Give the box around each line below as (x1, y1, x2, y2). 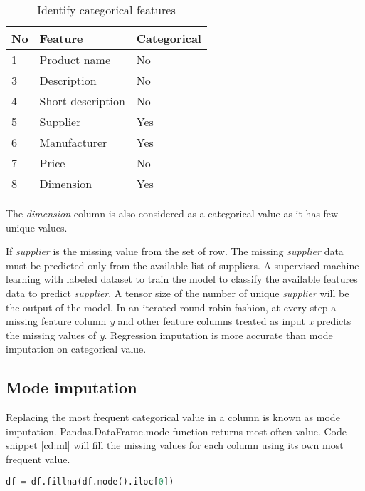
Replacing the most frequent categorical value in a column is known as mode (6, 410, 340, 425)
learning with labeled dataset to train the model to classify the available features (6, 272, 358, 286)
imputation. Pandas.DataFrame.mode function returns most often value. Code (6, 423, 347, 438)
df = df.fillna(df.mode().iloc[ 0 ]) (6, 476, 174, 487)
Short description (39, 93, 125, 109)
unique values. (6, 219, 68, 234)
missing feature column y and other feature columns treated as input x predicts (6, 314, 351, 329)
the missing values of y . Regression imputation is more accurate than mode (6, 327, 333, 342)
